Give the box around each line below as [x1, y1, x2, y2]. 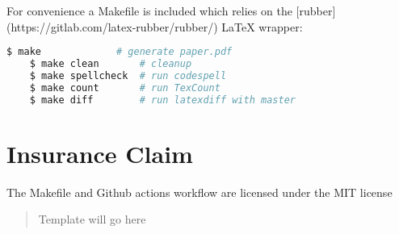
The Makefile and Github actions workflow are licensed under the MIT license [6, 183, 393, 200]
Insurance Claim [6, 136, 193, 169]
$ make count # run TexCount [29, 81, 220, 94]
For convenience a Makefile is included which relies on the [6, 2, 292, 19]
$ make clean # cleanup [29, 58, 192, 70]
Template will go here [38, 211, 146, 228]
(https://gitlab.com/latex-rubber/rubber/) [6, 18, 218, 35]
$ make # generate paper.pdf [6, 46, 233, 58]
